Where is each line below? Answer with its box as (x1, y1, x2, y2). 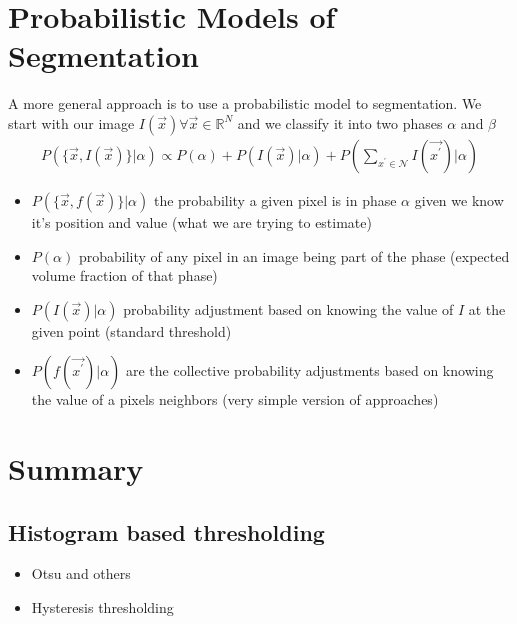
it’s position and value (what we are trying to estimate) (31, 211, 372, 232)
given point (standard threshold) (31, 320, 232, 341)
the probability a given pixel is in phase (153, 189, 397, 210)
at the (468, 298, 506, 319)
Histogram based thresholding (8, 516, 325, 547)
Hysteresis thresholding (31, 597, 174, 618)
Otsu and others (31, 563, 131, 584)
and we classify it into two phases (237, 112, 443, 133)
